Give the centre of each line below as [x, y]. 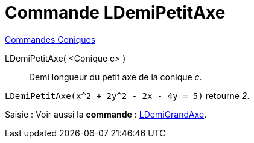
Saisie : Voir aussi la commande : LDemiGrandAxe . [106, 114]
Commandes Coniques [50, 39]
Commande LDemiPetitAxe [115, 13]
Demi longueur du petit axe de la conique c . [116, 77]
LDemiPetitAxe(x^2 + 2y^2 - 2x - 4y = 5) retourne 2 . [127, 95]
